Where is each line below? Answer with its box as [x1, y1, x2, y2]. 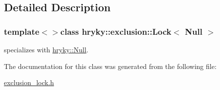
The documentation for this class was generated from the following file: [4, 61, 217, 71]
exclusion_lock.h [4, 77, 54, 88]
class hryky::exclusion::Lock [60, 25, 172, 37]
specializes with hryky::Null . [4, 45, 88, 54]
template [4, 25, 40, 37]
